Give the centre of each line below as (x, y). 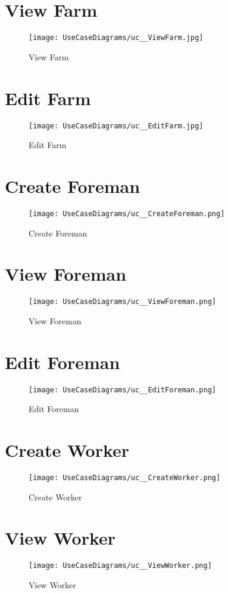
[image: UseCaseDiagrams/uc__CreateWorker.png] (125, 478)
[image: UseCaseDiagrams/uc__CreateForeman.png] (127, 213)
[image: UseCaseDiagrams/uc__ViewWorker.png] (120, 566)
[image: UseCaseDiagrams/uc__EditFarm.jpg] (116, 126)
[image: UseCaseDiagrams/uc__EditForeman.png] (122, 390)
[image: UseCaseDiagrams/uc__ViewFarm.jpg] (116, 38)
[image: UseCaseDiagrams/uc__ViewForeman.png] (122, 302)
